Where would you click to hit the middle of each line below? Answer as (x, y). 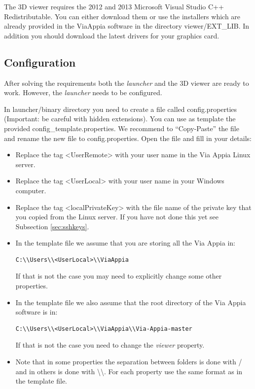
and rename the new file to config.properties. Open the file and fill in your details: (128, 138)
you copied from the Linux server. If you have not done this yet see (117, 217)
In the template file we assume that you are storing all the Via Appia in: (125, 243)
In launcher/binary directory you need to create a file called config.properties (121, 109)
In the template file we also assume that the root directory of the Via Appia (131, 302)
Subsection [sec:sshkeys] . (52, 226)
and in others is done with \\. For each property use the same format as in (129, 371)
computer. (31, 190)
